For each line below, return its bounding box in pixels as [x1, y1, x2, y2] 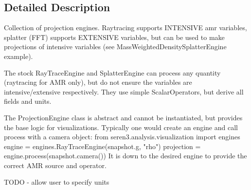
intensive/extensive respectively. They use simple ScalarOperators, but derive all [4, 86, 244, 96]
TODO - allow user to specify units [4, 176, 109, 187]
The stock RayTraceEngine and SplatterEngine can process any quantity [4, 67, 221, 77]
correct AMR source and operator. [4, 160, 107, 170]
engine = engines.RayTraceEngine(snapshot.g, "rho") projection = [4, 141, 201, 151]
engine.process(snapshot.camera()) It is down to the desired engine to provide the [4, 151, 247, 161]
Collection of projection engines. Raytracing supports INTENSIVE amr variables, [4, 22, 247, 33]
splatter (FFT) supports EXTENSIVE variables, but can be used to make [4, 32, 225, 42]
